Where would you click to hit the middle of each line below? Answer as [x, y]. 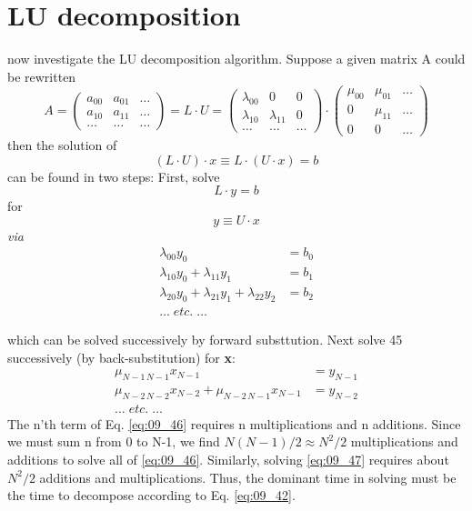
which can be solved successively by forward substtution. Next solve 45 [205, 339]
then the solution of [62, 145]
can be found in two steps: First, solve [114, 176]
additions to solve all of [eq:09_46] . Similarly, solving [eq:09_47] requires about [228, 460]
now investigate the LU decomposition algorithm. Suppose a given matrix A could [236, 59]
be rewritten [42, 76]
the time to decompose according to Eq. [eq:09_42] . [151, 495]
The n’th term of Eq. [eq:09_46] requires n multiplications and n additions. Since [234, 423]
